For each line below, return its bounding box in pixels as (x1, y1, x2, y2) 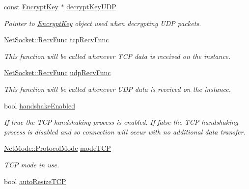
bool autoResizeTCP (4, 176, 66, 186)
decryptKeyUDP (66, 1, 116, 11)
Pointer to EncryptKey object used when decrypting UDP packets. (4, 18, 201, 28)
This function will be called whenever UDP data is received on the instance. (4, 83, 231, 94)
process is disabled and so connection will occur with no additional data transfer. (4, 126, 246, 136)
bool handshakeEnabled (4, 100, 75, 110)
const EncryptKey (4, 1, 58, 11)
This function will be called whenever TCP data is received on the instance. (4, 51, 231, 61)
